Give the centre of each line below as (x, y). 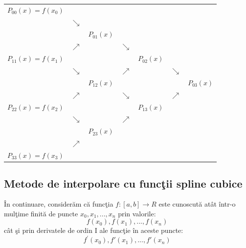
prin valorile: (137, 213)
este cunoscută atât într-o (197, 204)
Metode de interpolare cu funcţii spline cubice (123, 183)
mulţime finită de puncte (41, 213)
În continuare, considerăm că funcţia (59, 204)
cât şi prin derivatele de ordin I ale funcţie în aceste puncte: (94, 230)
